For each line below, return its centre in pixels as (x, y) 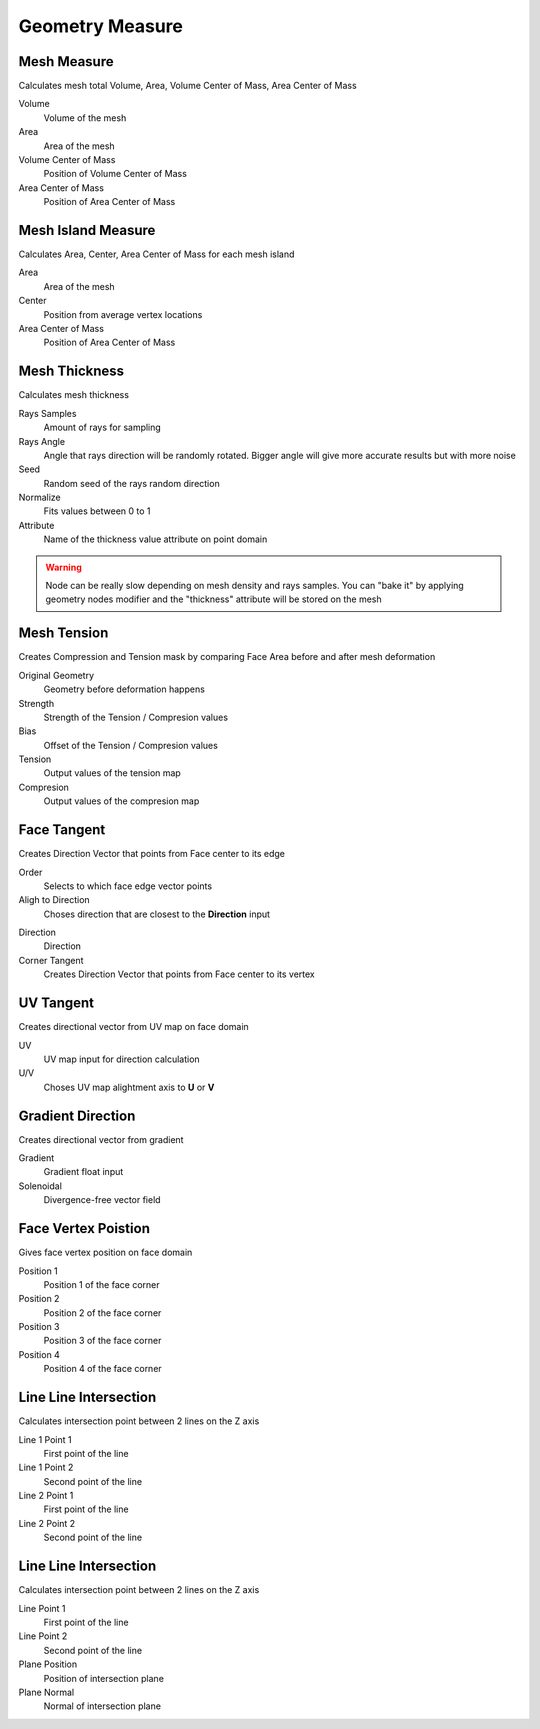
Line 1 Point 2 (46, 1467)
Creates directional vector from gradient (101, 1139)
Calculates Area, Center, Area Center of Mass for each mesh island (156, 254)
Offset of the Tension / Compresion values (131, 745)
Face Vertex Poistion (84, 1228)
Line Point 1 (42, 1608)
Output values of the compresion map (121, 801)
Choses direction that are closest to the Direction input (156, 914)
